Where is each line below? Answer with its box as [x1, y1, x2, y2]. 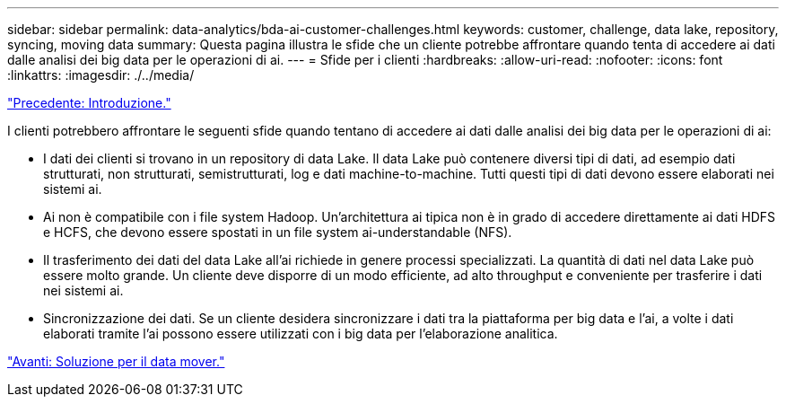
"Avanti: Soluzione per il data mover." [7, 354, 225, 369]
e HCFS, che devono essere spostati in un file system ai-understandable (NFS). [43, 224, 512, 240]
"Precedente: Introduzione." [7, 95, 171, 110]
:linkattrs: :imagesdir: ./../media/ [7, 67, 195, 83]
